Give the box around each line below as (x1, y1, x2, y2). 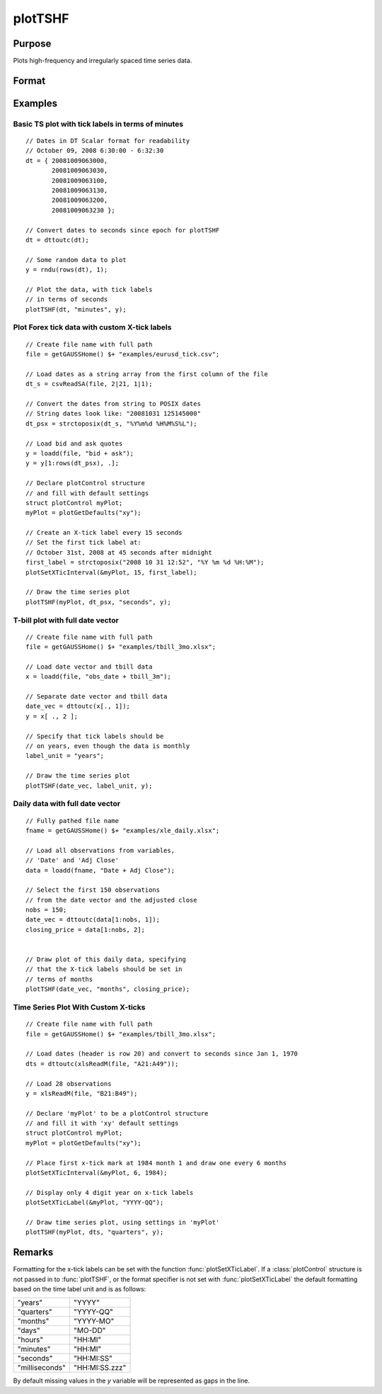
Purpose (13, 38, 52, 50)
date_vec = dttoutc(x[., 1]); (25, 702, 131, 710)
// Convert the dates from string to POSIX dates (25, 399, 202, 407)
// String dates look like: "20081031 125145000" (25, 409, 202, 418)
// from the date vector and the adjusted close (25, 896, 197, 904)
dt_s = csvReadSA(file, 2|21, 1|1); (25, 380, 153, 388)
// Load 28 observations (25, 1079, 112, 1087)
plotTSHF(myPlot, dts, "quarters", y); (25, 1228, 164, 1236)
